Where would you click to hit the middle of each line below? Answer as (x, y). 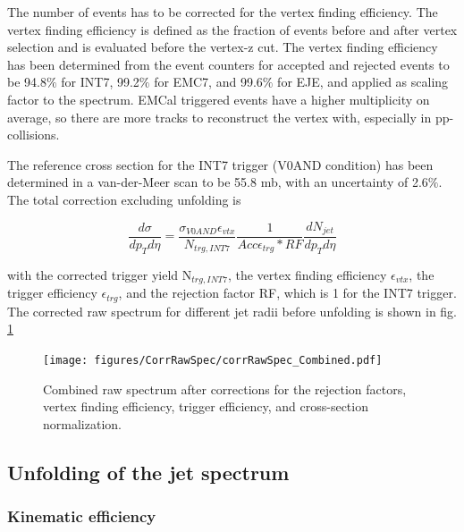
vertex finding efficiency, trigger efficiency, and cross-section (206, 406)
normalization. (82, 423)
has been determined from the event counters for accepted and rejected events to (228, 64)
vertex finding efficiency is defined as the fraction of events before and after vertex (232, 29)
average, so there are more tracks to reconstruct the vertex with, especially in (219, 117)
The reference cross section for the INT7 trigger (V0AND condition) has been (220, 164)
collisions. (34, 135)
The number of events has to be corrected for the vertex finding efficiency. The (223, 12)
